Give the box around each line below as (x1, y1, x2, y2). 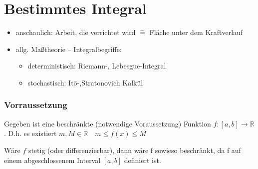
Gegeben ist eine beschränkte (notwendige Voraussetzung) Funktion (4, 118, 211, 128)
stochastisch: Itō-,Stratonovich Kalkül (27, 77, 143, 87)
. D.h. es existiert (4, 128, 57, 138)
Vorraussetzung (4, 98, 67, 111)
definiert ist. (124, 154, 161, 165)
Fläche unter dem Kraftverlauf (149, 27, 243, 37)
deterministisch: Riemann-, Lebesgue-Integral (27, 60, 166, 71)
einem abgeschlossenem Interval (4, 154, 101, 165)
